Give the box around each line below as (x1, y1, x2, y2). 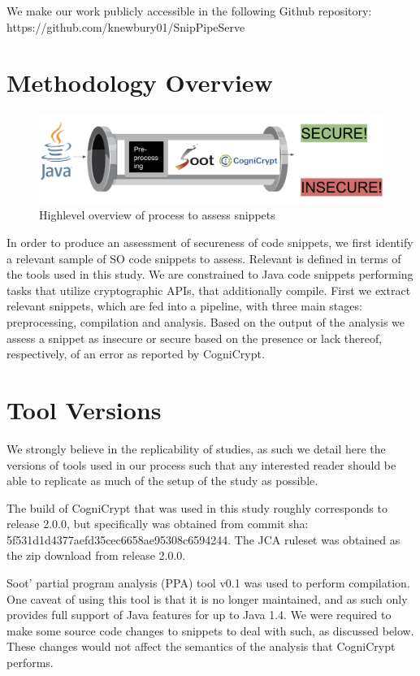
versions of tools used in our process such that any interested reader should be (6, 456, 396, 473)
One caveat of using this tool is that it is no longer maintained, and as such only (6, 590, 408, 607)
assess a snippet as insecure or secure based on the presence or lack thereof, (6, 329, 383, 346)
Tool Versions (6, 392, 162, 426)
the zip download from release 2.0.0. (6, 547, 186, 564)
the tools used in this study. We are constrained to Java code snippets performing (6, 266, 414, 283)
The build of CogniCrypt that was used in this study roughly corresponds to (6, 499, 388, 516)
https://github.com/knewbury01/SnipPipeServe (6, 18, 245, 35)
